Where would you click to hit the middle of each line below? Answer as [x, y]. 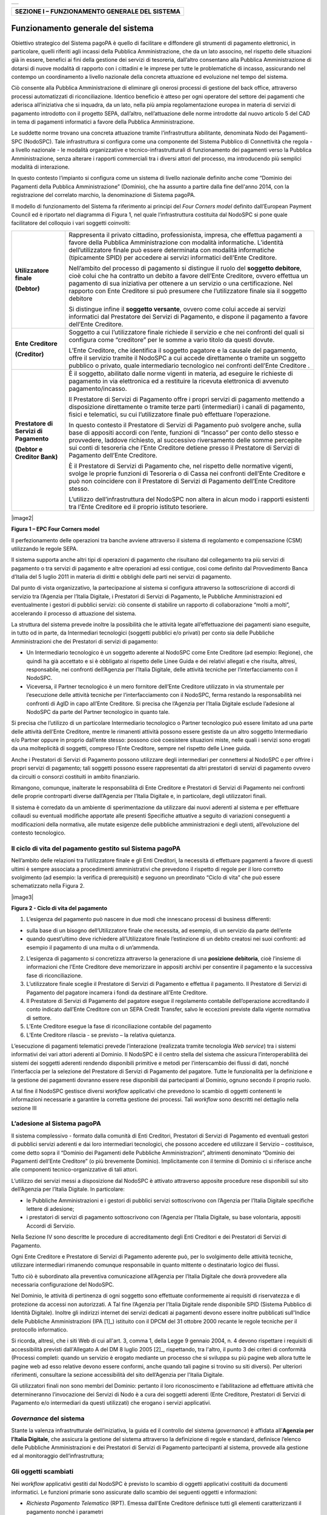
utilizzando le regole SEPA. [45, 548]
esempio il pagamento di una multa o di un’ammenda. [93, 947]
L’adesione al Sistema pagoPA [56, 1124]
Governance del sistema [48, 1418]
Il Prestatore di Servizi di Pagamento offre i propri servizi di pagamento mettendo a [187, 399]
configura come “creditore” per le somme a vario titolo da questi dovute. [172, 339]
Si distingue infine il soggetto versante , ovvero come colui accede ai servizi [177, 309]
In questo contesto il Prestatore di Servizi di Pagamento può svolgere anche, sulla [185, 425]
